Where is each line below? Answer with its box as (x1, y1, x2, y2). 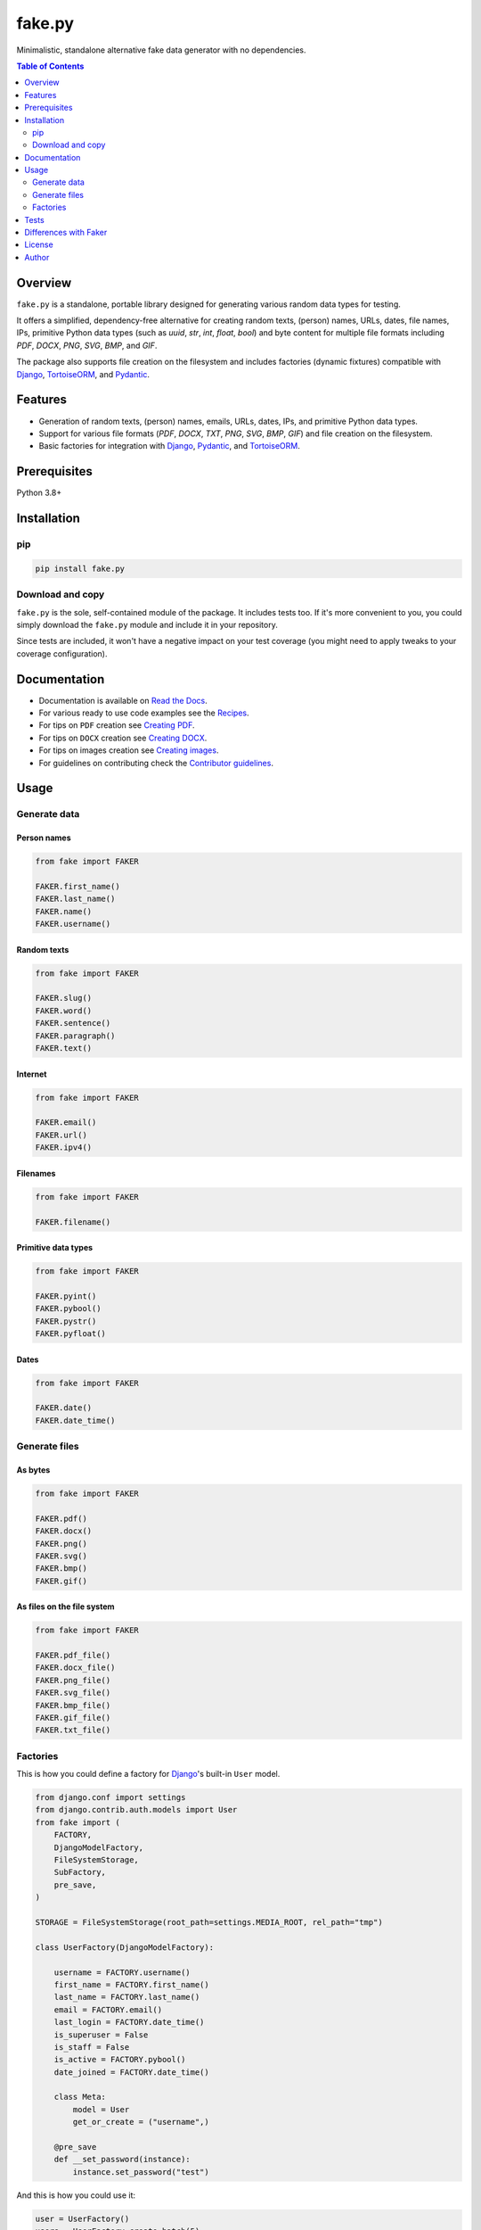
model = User (72, 2104, 130, 2114)
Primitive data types (16, 1243, 94, 1253)
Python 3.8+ (16, 487, 62, 499)
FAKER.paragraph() (35, 1030, 116, 1041)
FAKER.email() (35, 1118, 97, 1127)
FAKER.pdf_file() (35, 1650, 111, 1661)
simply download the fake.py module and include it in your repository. (16, 619, 278, 630)
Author (24, 252, 50, 262)
